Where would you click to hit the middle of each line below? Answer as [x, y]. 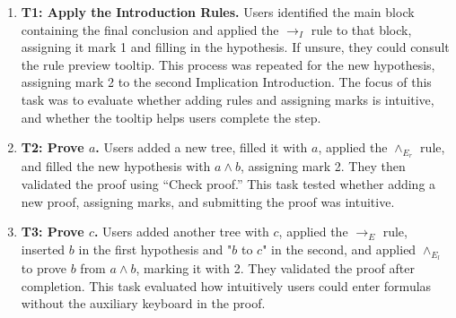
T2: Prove [53, 147]
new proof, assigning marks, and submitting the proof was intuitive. [208, 201]
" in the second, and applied [339, 249]
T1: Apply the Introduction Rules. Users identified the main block [218, 12]
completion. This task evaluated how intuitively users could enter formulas [226, 285]
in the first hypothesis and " [155, 249]
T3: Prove [53, 232]
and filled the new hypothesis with [116, 166]
